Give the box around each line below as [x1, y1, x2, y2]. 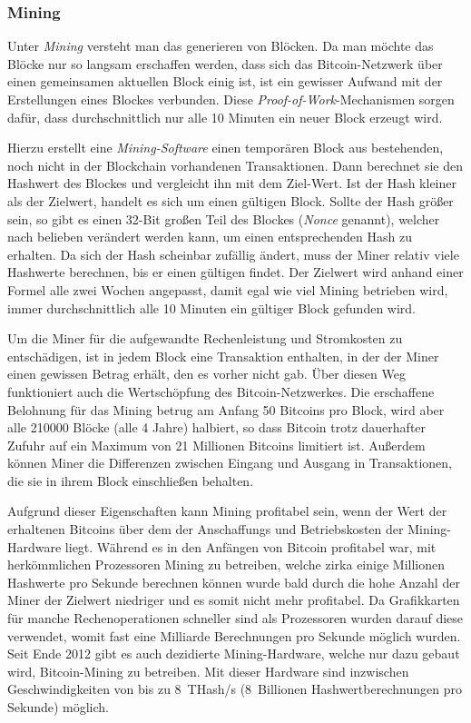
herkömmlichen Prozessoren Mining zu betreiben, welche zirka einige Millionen [7, 555, 445, 574]
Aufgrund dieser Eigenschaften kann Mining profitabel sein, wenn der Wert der [7, 501, 447, 520]
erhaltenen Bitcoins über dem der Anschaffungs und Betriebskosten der [7, 520, 404, 539]
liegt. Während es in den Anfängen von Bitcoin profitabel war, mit [64, 537, 437, 556]
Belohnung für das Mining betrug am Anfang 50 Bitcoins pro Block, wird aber [7, 400, 445, 419]
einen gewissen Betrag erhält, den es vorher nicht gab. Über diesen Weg [7, 364, 406, 383]
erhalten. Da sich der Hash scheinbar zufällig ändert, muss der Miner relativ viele [7, 244, 459, 263]
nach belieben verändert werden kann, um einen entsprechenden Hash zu [7, 227, 412, 246]
